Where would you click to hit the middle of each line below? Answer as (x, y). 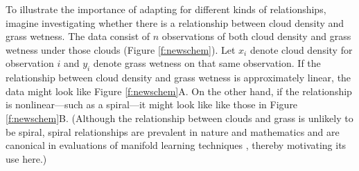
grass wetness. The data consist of (78, 36)
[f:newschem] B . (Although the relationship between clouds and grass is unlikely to (179, 118)
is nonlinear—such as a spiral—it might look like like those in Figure (152, 104)
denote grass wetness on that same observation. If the (207, 63)
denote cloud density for (301, 49)
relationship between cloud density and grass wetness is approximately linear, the (178, 78)
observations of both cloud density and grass (256, 36)
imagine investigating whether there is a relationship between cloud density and (175, 22)
